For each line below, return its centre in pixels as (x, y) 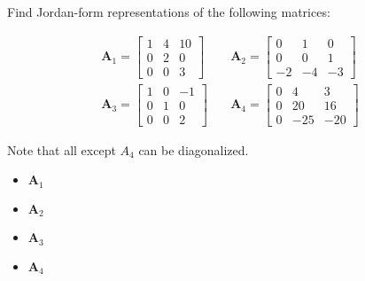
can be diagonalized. (194, 149)
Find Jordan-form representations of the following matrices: (169, 12)
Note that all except (62, 149)
